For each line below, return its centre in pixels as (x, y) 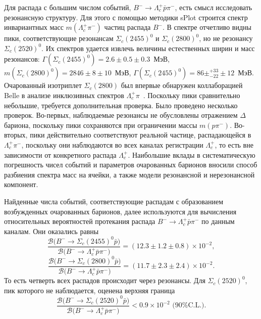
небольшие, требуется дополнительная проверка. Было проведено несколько (121, 105)
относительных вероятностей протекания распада (80, 221)
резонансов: (22, 59)
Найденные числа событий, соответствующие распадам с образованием (114, 201)
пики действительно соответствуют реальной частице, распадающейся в (141, 135)
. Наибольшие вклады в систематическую (192, 154)
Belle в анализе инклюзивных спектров (64, 95)
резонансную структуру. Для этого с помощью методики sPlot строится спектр (126, 17)
